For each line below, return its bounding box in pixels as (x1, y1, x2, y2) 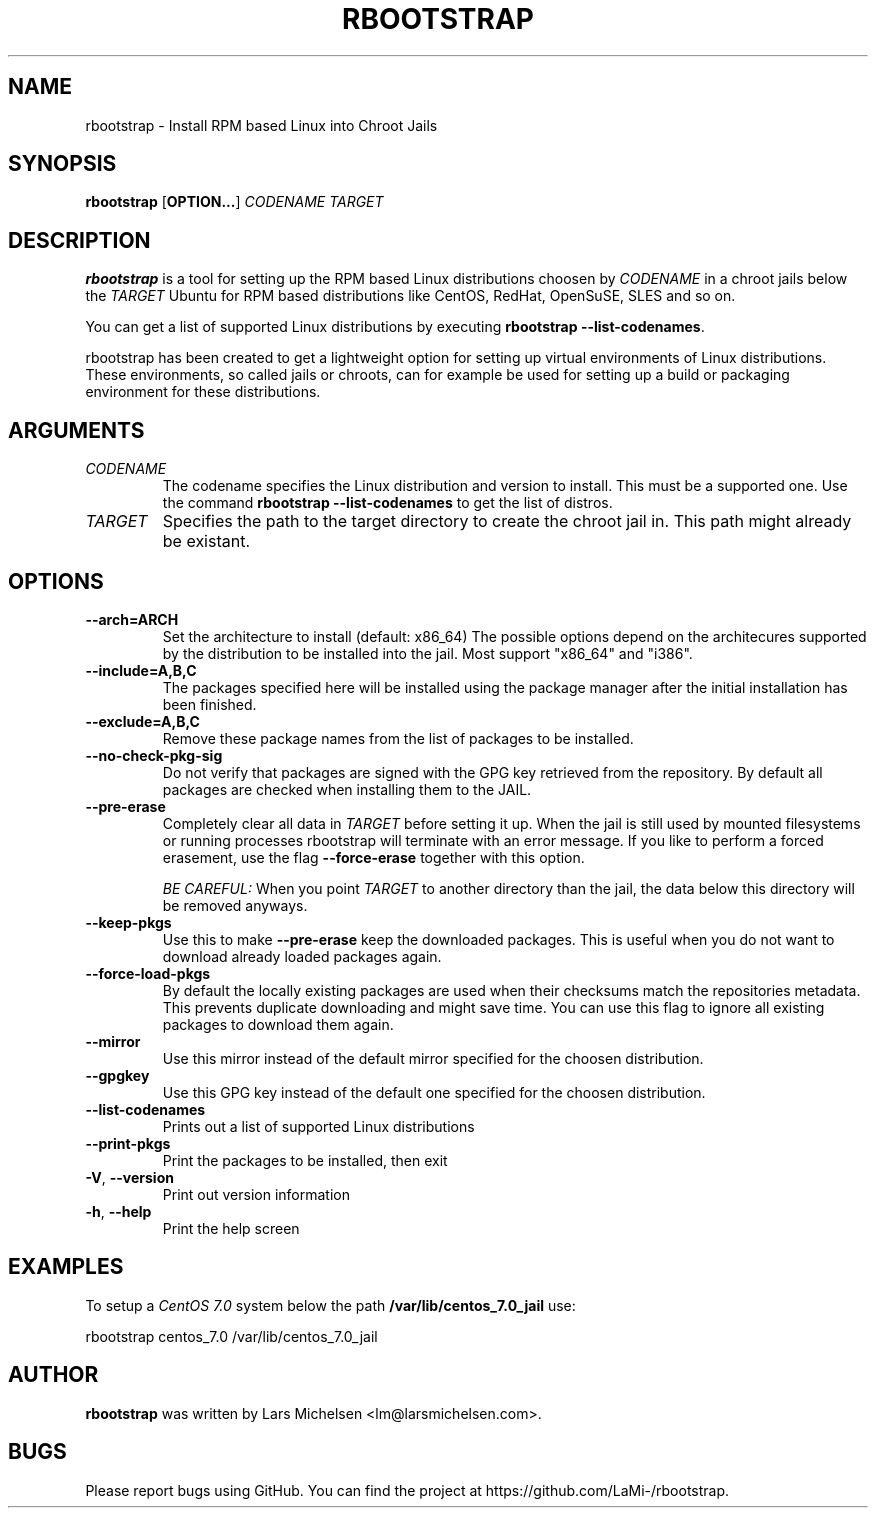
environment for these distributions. (85, 383, 321, 401)
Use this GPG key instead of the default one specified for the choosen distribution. (162, 1083, 706, 1101)
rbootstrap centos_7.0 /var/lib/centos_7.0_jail (85, 1327, 378, 1345)
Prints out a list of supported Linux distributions (162, 1117, 475, 1135)
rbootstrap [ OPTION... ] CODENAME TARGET (85, 193, 384, 211)
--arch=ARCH (85, 610, 179, 628)
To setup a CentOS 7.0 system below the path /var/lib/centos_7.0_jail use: (85, 1296, 576, 1314)
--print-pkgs (85, 1134, 171, 1152)
